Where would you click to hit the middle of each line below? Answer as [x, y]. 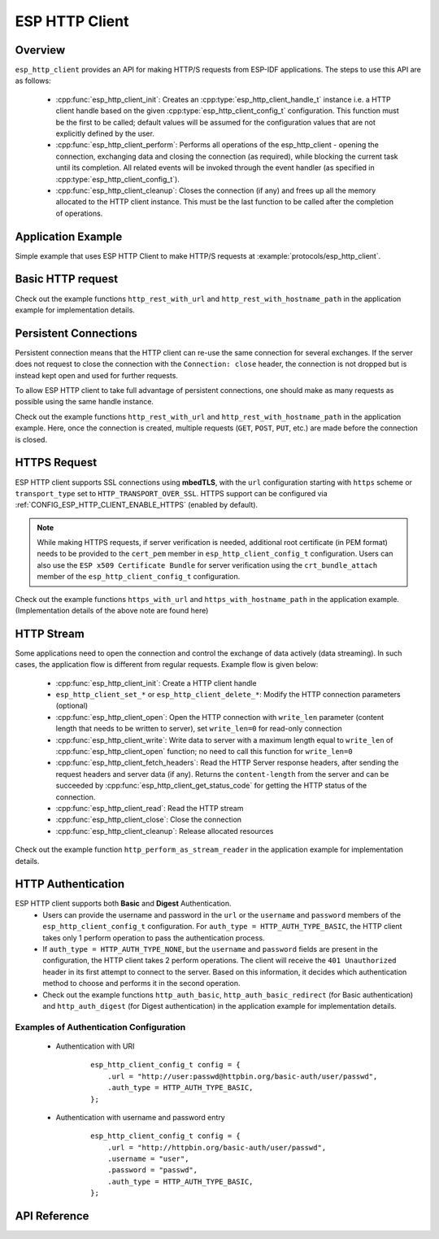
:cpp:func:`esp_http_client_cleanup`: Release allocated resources [165, 831]
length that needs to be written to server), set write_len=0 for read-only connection [199, 729]
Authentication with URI [95, 1046]
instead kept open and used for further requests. [97, 375]
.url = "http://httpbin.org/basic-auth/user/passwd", [217, 1147]
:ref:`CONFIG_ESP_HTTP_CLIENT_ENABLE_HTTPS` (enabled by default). [137, 505]
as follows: [33, 81]
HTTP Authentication [70, 884]
